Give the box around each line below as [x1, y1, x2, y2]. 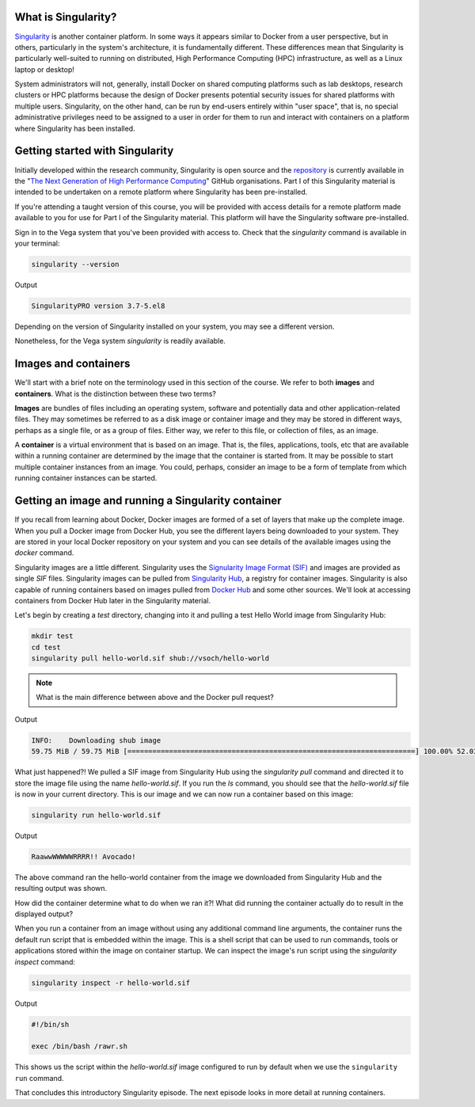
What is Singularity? [14, 10, 117, 24]
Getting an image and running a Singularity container [14, 494, 282, 508]
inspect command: [14, 957, 75, 966]
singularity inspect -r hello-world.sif [31, 978, 190, 987]
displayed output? [14, 909, 74, 919]
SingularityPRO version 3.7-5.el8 [31, 301, 165, 310]
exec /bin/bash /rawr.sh [31, 1042, 128, 1051]
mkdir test [31, 632, 74, 641]
